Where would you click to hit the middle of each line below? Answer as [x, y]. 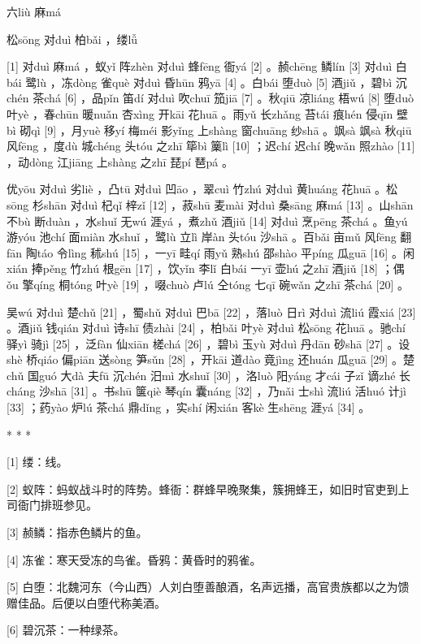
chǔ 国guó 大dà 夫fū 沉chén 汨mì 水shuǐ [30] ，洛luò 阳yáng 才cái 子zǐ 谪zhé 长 [209, 375]
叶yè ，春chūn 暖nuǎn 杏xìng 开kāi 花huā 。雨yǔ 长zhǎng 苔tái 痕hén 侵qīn [200, 113]
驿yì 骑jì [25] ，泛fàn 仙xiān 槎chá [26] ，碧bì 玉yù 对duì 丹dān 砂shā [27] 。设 [208, 343]
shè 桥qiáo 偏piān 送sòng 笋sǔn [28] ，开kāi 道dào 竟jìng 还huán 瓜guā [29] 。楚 [210, 359]
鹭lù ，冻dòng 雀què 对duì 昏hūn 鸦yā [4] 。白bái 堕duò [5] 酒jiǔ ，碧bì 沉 [216, 82]
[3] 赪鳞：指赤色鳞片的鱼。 [77, 532]
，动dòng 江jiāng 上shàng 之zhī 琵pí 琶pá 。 [120, 161]
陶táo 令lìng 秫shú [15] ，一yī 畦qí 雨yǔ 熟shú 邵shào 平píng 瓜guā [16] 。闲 [220, 252]
